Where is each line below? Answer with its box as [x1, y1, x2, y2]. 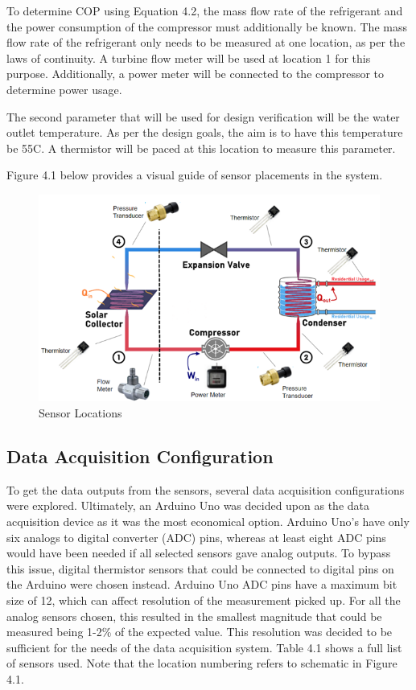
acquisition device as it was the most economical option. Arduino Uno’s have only [6, 513, 410, 530]
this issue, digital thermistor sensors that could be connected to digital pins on [6, 560, 394, 577]
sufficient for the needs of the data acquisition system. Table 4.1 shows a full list [6, 639, 402, 655]
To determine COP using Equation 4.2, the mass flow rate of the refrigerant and [6, 2, 403, 18]
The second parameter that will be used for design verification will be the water [6, 108, 400, 125]
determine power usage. [6, 80, 122, 97]
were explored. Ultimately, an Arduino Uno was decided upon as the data [6, 497, 370, 514]
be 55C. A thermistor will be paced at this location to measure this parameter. [6, 139, 396, 156]
